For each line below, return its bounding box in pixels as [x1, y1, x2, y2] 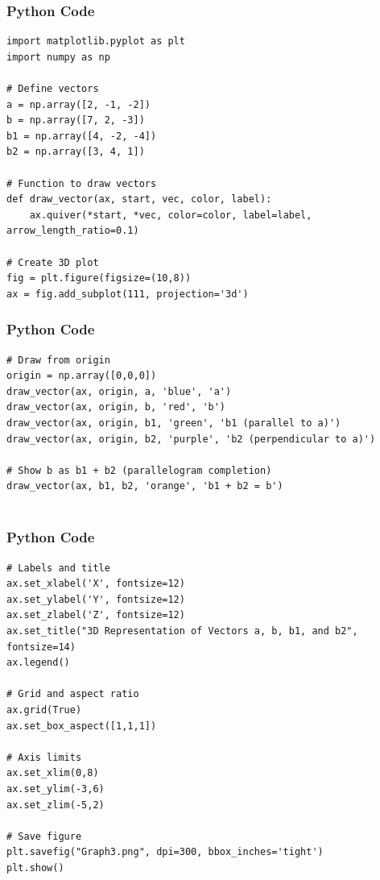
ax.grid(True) [6, 704, 82, 716]
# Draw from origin [6, 354, 110, 366]
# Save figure [6, 830, 82, 842]
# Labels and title [6, 562, 110, 574]
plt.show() [6, 861, 64, 874]
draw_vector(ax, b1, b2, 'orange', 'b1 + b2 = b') [6, 480, 283, 492]
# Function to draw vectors [6, 177, 157, 189]
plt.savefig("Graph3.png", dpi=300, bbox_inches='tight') [6, 846, 324, 858]
